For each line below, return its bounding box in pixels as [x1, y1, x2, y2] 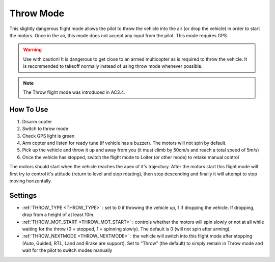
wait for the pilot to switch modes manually [22, 247, 113, 253]
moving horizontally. [9, 177, 52, 184]
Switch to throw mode [22, 125, 69, 132]
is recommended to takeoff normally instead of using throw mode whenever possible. [23, 63, 203, 69]
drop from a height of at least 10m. [22, 212, 95, 218]
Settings [9, 191, 37, 200]
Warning [23, 46, 42, 53]
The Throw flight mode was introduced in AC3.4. [23, 89, 125, 95]
